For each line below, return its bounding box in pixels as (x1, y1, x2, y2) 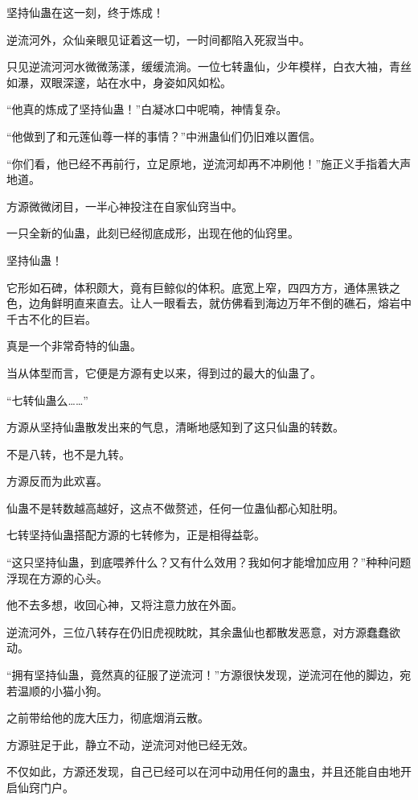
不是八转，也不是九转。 (6, 445, 130, 462)
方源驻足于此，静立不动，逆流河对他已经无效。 (6, 736, 254, 753)
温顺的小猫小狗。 (17, 682, 108, 699)
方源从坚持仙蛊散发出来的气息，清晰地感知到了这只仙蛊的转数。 (6, 419, 344, 435)
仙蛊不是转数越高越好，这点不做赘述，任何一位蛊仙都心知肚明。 (6, 499, 344, 516)
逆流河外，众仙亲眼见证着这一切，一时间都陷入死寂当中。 (6, 31, 310, 47)
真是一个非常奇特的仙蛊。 (6, 337, 141, 354)
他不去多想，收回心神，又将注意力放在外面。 (6, 596, 243, 613)
